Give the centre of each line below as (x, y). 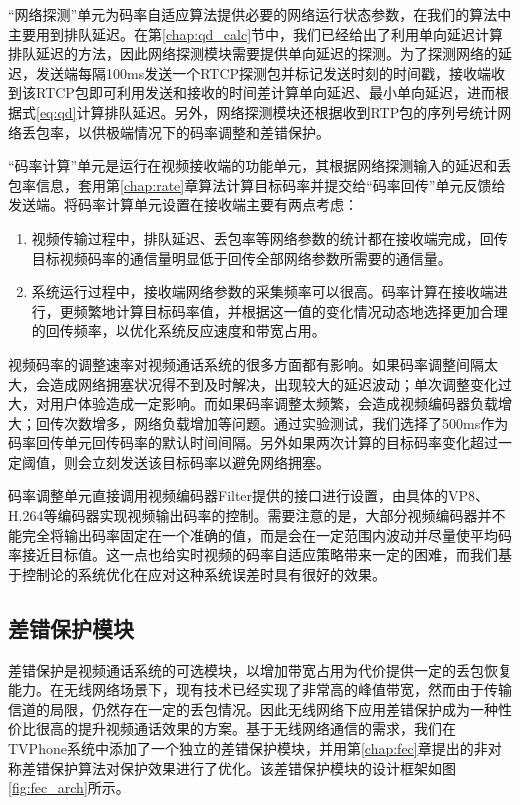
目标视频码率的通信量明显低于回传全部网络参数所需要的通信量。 (241, 257)
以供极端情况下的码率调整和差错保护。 (203, 131)
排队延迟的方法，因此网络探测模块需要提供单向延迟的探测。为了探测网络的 (253, 53)
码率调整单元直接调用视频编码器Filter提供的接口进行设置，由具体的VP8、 (249, 495)
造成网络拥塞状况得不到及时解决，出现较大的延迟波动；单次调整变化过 (280, 383)
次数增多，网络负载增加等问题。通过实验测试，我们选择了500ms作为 (286, 422)
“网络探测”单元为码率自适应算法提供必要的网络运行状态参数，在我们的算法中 (260, 14)
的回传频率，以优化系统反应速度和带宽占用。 (178, 330)
